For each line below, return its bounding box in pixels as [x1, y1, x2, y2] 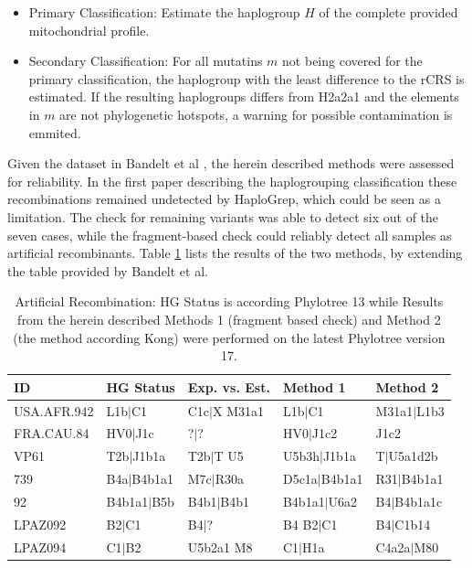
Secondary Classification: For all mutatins [28, 51, 263, 70]
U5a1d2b [388, 446, 438, 466]
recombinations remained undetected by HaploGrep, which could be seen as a [7, 189, 441, 209]
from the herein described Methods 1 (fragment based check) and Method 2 [17, 309, 441, 328]
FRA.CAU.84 [14, 423, 89, 443]
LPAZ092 [14, 514, 67, 533]
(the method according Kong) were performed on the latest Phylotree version [13, 327, 446, 347]
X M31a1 [212, 401, 264, 420]
